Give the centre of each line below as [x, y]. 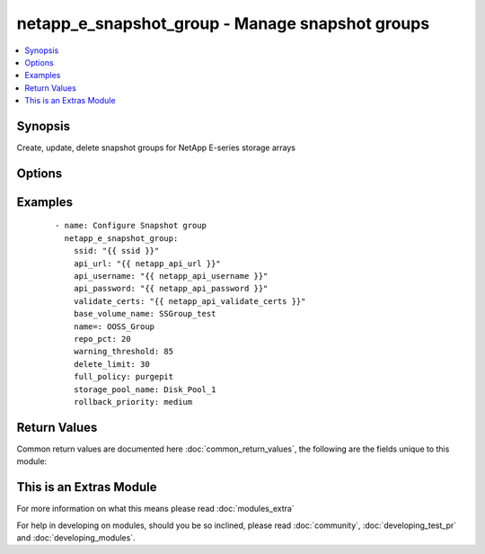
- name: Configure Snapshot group [131, 226]
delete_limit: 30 [111, 364]
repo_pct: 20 [102, 339]
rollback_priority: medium [133, 402]
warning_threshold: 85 [123, 352]
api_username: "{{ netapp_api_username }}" [171, 276]
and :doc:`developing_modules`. [76, 537]
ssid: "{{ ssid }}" [116, 251]
